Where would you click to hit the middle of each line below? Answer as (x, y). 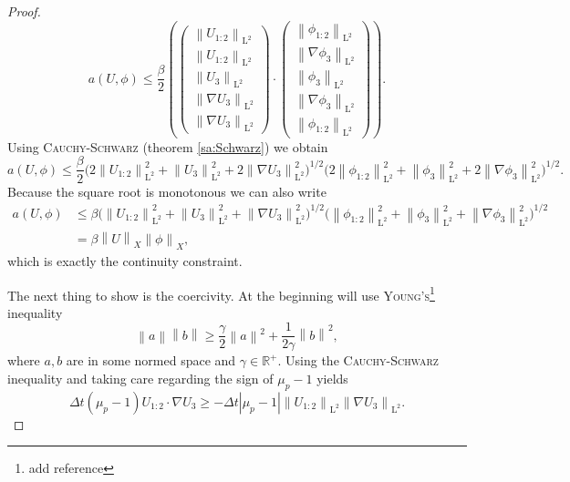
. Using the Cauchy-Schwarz (358, 360)
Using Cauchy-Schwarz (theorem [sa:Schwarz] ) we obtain (168, 146)
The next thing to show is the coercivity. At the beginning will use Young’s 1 (221, 293)
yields (332, 379)
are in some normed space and (151, 360)
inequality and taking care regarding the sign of (140, 379)
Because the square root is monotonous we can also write (167, 191)
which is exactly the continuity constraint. (125, 260)
